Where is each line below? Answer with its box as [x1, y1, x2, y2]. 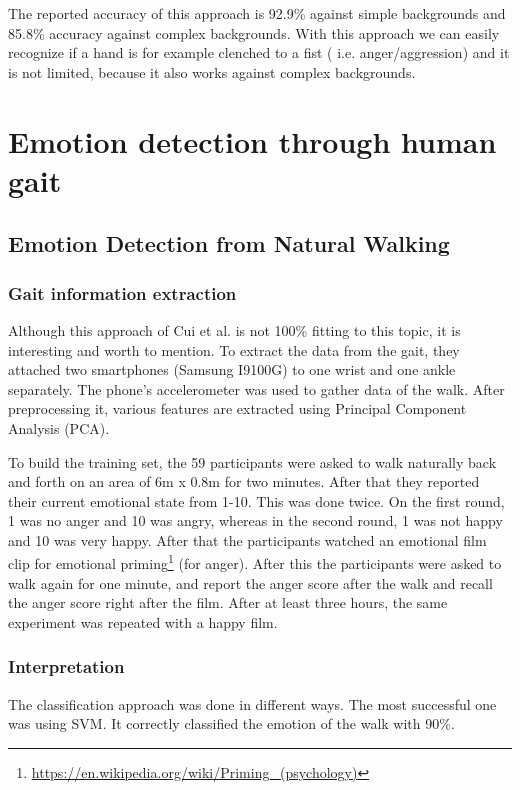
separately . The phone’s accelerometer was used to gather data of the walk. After [8, 378, 505, 399]
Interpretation [8, 654, 125, 679]
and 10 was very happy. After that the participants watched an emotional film [8, 529, 487, 550]
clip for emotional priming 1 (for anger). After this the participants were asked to [8, 550, 502, 574]
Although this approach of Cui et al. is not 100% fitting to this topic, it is [8, 319, 461, 340]
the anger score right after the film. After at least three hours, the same [8, 592, 448, 613]
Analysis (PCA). [8, 417, 110, 438]
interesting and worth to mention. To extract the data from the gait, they [8, 339, 460, 360]
